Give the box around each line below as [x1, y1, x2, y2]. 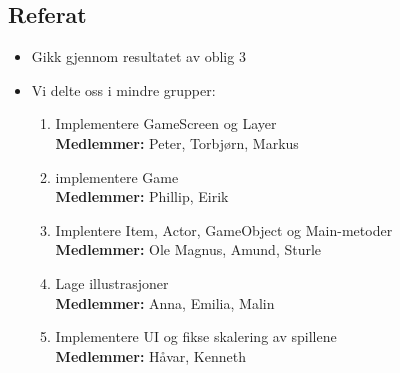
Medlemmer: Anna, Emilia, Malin [55, 292, 275, 313]
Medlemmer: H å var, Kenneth [55, 345, 246, 366]
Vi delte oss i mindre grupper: [31, 79, 216, 100]
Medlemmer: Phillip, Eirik [55, 186, 229, 207]
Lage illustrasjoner [55, 272, 169, 293]
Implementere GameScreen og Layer [55, 113, 277, 134]
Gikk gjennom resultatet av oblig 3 [31, 46, 246, 67]
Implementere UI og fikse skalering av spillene [55, 326, 337, 347]
